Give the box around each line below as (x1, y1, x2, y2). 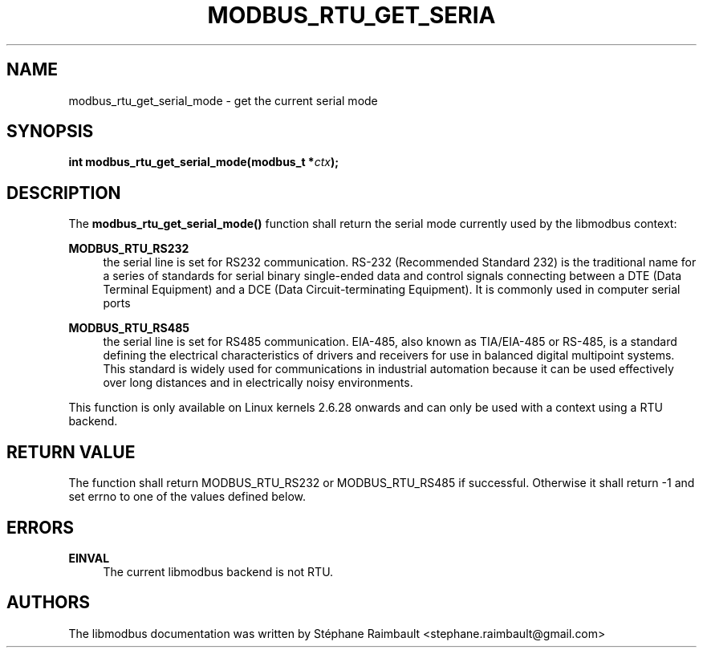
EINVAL (68, 550, 110, 565)
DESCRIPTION (6, 182, 121, 203)
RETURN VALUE (6, 441, 136, 462)
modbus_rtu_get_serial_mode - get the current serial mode (68, 93, 378, 108)
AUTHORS (6, 592, 91, 613)
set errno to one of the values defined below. (68, 489, 307, 504)
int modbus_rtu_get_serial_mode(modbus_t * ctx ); (68, 155, 339, 169)
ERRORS (6, 517, 75, 538)
